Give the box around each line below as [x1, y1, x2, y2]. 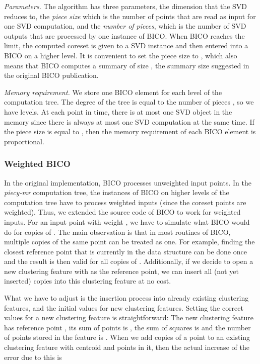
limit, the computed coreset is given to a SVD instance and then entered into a [4, 40, 248, 51]
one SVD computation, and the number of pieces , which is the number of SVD [4, 21, 246, 31]
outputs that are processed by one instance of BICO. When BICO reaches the [4, 30, 245, 41]
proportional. [4, 136, 44, 146]
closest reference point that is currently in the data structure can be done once [4, 246, 247, 256]
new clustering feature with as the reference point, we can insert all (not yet [4, 265, 239, 276]
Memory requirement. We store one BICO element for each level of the [4, 86, 222, 97]
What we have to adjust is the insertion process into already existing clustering [4, 293, 249, 303]
